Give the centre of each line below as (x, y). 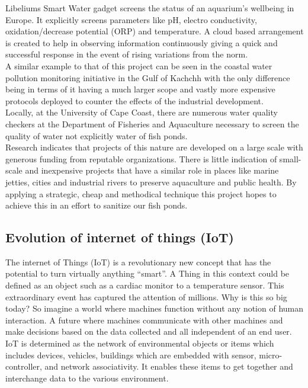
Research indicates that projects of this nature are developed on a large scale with (154, 147)
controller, (24, 366)
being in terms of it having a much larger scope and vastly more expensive (140, 89)
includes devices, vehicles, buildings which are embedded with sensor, (131, 355)
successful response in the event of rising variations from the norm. (127, 54)
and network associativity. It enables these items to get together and (169, 366)
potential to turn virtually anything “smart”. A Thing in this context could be (147, 273)
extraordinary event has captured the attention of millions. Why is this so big (146, 296)
